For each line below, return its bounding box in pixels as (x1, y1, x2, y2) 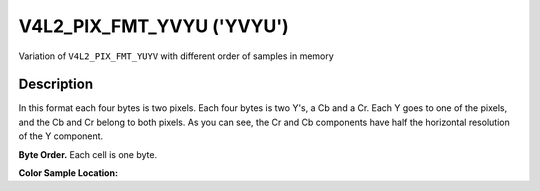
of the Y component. (18, 130, 104, 142)
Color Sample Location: (18, 167, 119, 179)
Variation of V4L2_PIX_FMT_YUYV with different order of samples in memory (18, 50, 334, 62)
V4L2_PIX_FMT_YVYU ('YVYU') (18, 15, 289, 37)
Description (18, 76, 94, 93)
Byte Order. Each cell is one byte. (18, 148, 158, 160)
